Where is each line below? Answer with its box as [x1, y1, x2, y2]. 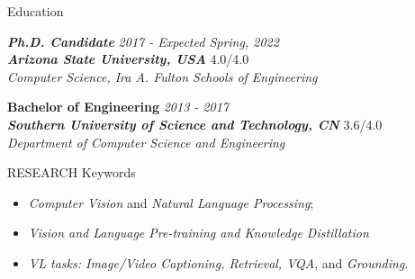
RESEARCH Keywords [7, 163, 136, 182]
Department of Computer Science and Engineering [7, 132, 285, 151]
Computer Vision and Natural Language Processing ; [28, 193, 314, 211]
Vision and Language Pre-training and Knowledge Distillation [28, 223, 369, 242]
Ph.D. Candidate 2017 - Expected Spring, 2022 [7, 31, 279, 50]
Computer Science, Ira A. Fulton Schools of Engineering [7, 67, 318, 85]
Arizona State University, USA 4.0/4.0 [7, 49, 249, 68]
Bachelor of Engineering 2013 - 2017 [7, 97, 229, 116]
